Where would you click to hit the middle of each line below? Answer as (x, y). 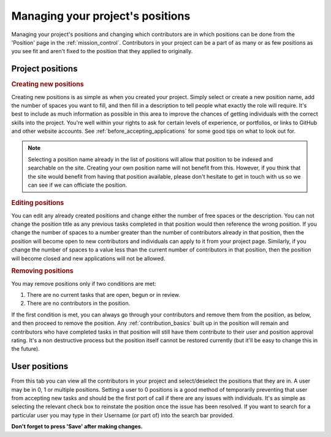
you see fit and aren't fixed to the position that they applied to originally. (102, 51)
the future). (25, 349)
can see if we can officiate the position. (78, 185)
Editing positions (38, 203)
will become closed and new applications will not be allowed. (88, 258)
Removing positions (42, 271)
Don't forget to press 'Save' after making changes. (77, 427)
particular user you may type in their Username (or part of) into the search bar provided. (123, 415)
